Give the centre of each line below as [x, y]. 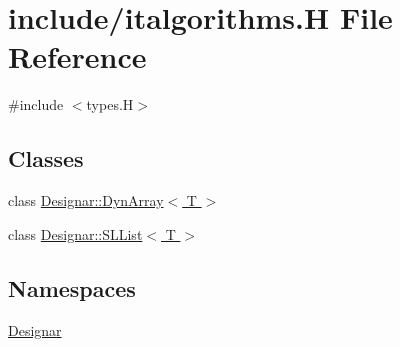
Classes [46, 158]
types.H [110, 104]
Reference [77, 56]
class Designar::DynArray [86, 200]
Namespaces [72, 287]
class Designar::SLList [75, 233]
